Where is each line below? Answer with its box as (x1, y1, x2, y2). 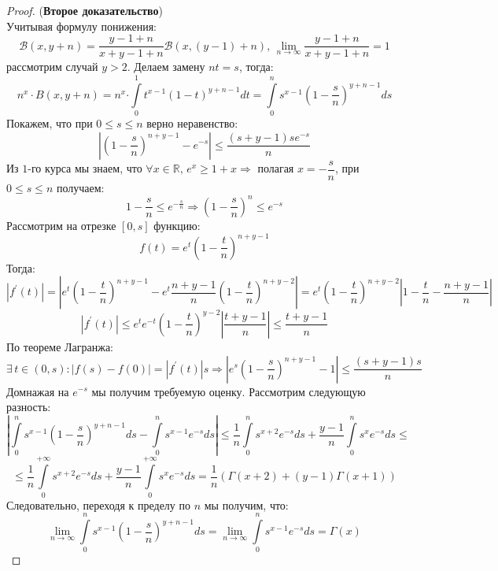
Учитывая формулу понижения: (6, 17, 157, 34)
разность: (6, 399, 51, 415)
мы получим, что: (204, 496, 289, 513)
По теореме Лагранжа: (6, 338, 113, 354)
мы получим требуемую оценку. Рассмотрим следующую (91, 383, 366, 399)
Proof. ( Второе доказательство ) (6, 2, 163, 18)
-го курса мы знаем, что (28, 160, 142, 176)
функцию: (153, 217, 201, 233)
